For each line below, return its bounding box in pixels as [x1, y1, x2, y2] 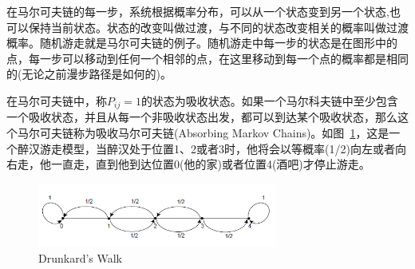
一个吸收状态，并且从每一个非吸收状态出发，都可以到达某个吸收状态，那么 [6, 109, 397, 125]
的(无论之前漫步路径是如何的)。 [6, 65, 172, 82]
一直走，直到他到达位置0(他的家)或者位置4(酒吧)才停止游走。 [50, 156, 370, 172]
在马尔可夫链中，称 [6, 92, 107, 109]
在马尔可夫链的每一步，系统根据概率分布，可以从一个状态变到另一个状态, [6, 3, 389, 19]
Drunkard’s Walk [38, 249, 122, 266]
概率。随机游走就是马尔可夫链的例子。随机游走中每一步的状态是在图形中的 [6, 34, 397, 51]
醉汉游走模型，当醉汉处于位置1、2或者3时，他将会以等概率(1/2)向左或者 [17, 140, 395, 156]
